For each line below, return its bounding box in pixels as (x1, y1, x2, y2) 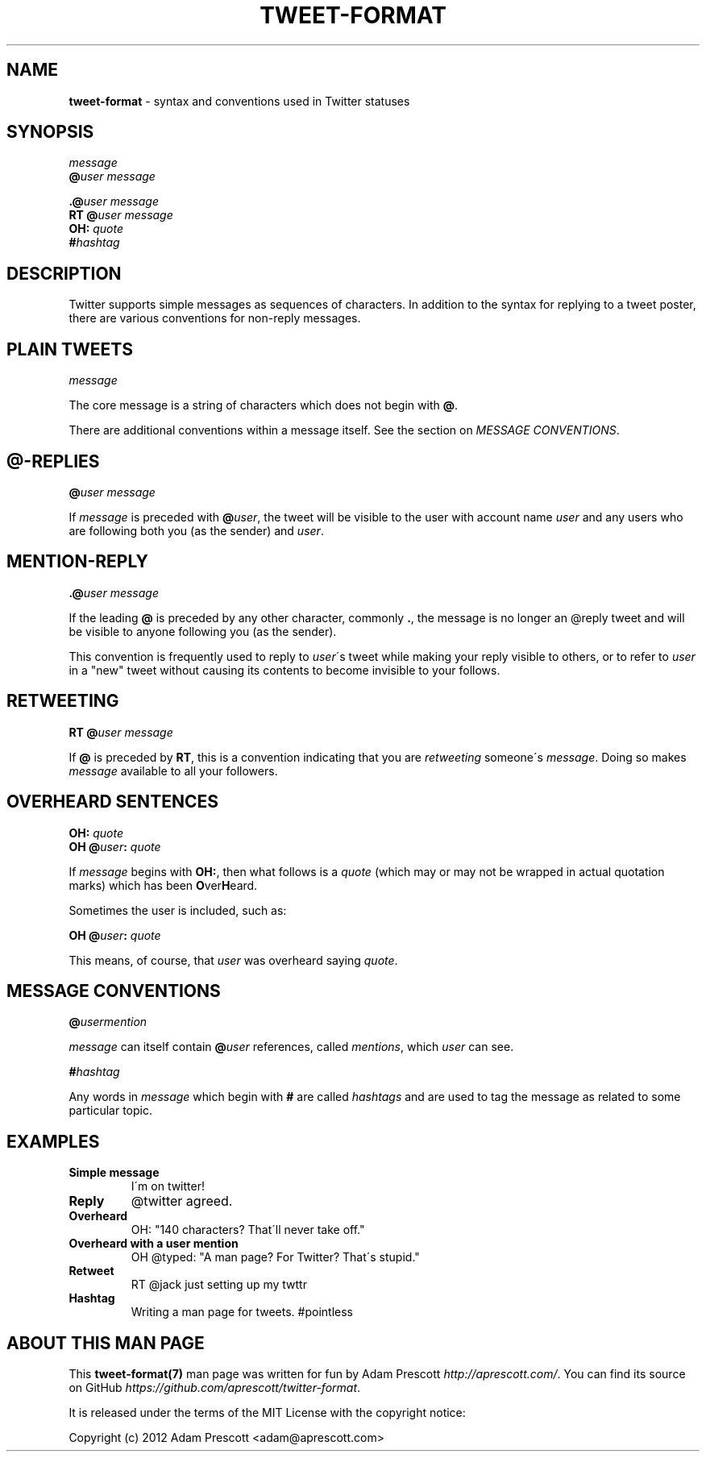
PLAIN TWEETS (6, 339, 134, 359)
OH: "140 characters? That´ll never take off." (131, 1223, 365, 1237)
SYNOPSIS (6, 122, 94, 143)
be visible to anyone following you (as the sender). (69, 624, 337, 638)
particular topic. (69, 1103, 152, 1118)
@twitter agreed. (131, 1193, 233, 1210)
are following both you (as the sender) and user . (69, 523, 324, 538)
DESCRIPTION (6, 263, 122, 284)
